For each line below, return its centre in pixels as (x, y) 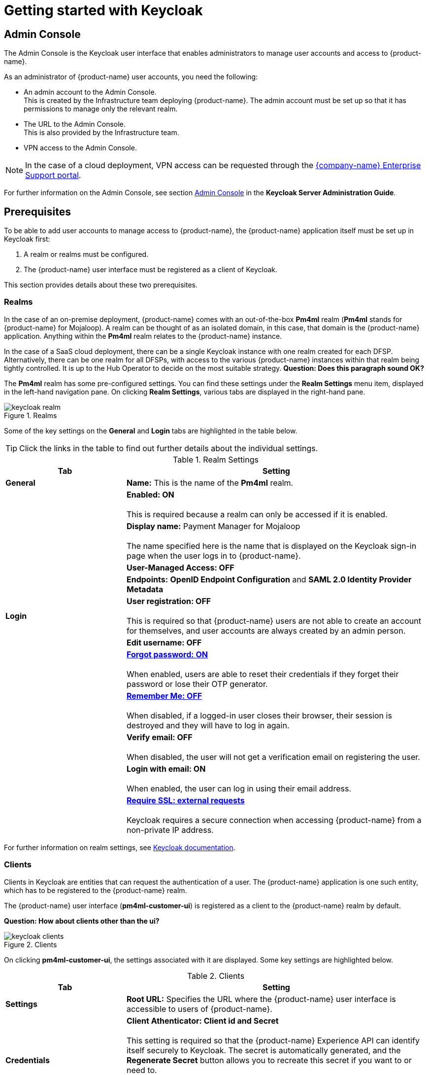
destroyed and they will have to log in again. (208, 725)
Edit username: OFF (164, 642)
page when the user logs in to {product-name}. (214, 555)
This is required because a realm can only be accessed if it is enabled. (257, 514)
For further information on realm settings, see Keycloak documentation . (120, 847)
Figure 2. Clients (31, 944)
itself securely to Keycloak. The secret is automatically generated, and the (263, 1050)
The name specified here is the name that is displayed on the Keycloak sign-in (271, 546)
